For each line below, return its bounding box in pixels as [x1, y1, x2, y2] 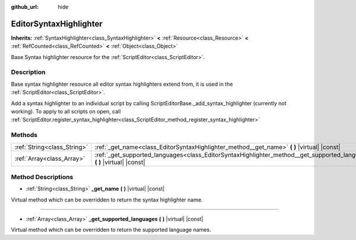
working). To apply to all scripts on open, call [11, 108, 121, 115]
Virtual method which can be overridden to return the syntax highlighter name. [11, 196, 203, 203]
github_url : [11, 4, 39, 10]
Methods [11, 131, 38, 139]
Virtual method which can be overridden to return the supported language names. [11, 226, 211, 233]
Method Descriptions [11, 173, 74, 181]
